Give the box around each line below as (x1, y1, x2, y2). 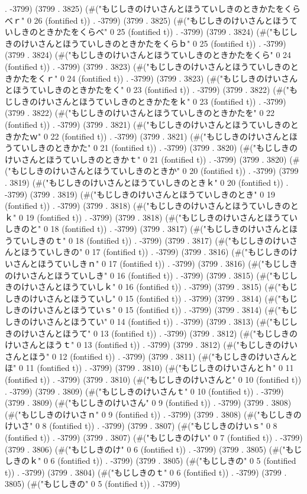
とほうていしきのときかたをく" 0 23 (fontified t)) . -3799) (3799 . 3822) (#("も (5, 83, 298, 96)
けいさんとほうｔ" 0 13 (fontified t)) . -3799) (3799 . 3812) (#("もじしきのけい (5, 338, 298, 351)
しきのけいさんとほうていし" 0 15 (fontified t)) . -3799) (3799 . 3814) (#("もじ (5, 292, 298, 304)
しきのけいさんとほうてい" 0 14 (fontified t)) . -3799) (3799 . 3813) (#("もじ (5, 315, 290, 328)
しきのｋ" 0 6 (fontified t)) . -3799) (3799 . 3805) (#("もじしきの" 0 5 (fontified (5, 454, 296, 467)
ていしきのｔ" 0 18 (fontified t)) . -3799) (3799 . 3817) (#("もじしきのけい (12, 234, 290, 246)
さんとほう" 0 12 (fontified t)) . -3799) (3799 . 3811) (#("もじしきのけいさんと (5, 350, 298, 362)
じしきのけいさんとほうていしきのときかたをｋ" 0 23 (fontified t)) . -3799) (5, 95, 286, 107)
